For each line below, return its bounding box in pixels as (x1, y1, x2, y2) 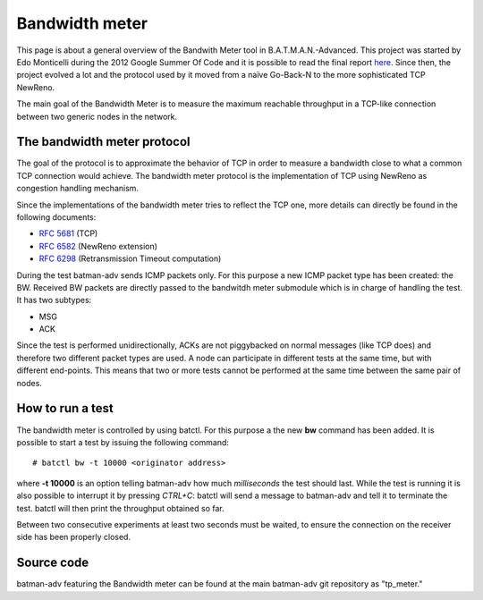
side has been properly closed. (16, 532, 131, 543)
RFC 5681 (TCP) (38, 228, 98, 239)
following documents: (16, 211, 97, 223)
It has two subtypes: (16, 295, 92, 306)
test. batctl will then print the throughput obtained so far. (16, 503, 225, 513)
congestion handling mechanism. (16, 183, 139, 194)
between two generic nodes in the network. (16, 111, 178, 122)
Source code (16, 555, 89, 570)
